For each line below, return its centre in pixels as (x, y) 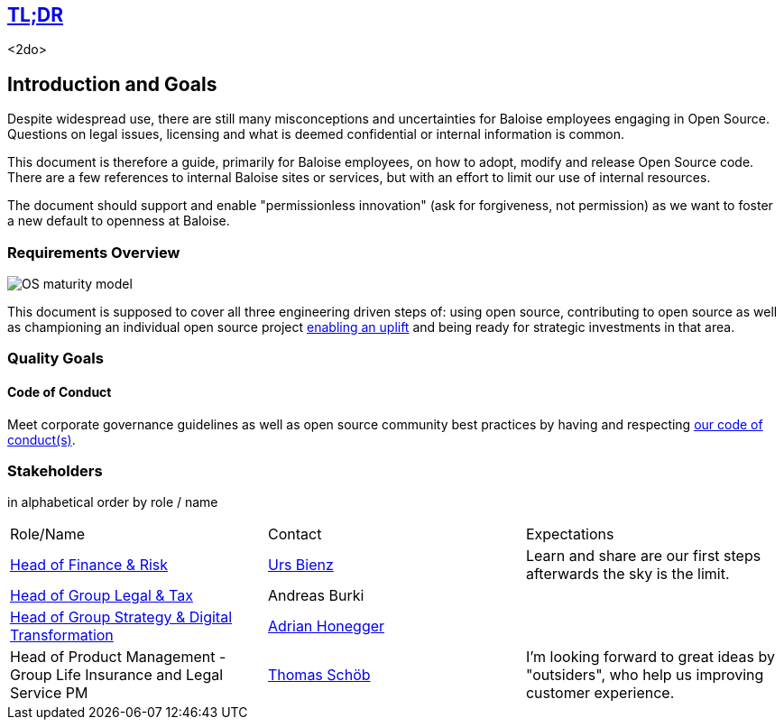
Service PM (49, 693)
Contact (295, 534)
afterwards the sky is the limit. (627, 574)
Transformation (62, 635)
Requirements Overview (94, 252)
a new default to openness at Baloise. (119, 221)
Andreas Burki (316, 596)
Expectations (570, 534)
